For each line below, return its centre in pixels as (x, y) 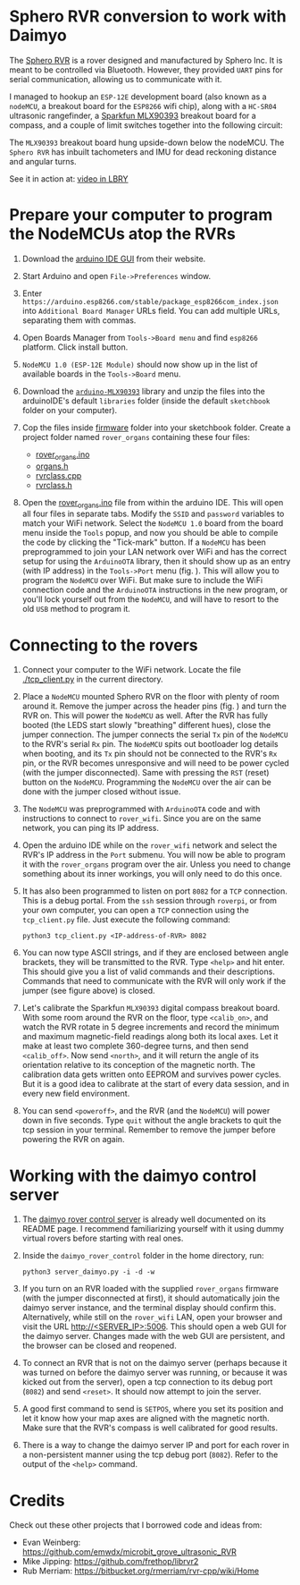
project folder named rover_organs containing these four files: (136, 437)
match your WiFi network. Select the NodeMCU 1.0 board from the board (153, 523)
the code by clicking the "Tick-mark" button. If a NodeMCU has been (144, 542)
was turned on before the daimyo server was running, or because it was (154, 1373)
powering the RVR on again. (73, 1140)
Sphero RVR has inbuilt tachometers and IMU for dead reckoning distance (143, 152)
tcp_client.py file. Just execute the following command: (126, 920)
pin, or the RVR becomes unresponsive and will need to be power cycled (156, 763)
